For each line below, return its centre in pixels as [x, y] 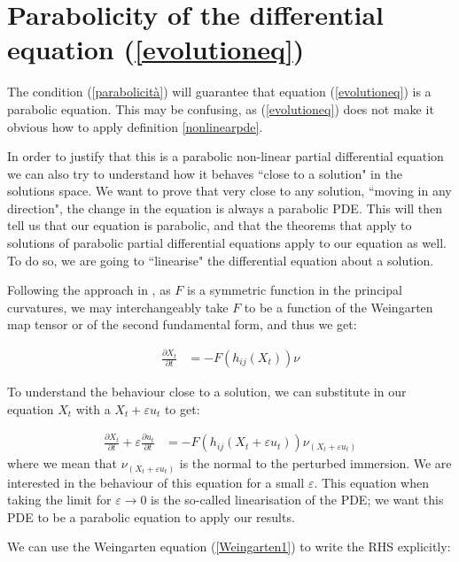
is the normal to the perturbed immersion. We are [315, 463]
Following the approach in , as [89, 290]
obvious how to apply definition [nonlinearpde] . [135, 126]
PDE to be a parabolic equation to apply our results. [151, 516]
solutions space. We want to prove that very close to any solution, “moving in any [229, 191]
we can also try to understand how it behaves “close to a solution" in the [205, 173]
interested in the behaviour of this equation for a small [156, 482]
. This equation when [371, 482]
